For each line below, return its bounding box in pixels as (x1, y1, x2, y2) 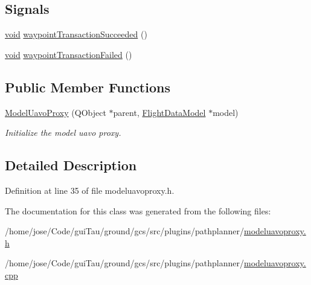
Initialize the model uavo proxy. (5, 126, 121, 139)
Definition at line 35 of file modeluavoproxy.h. (5, 184, 175, 196)
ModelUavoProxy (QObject (5, 106, 106, 118)
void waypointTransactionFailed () (5, 48, 132, 60)
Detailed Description (5, 156, 137, 175)
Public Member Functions (5, 77, 170, 96)
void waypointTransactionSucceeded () (5, 28, 147, 40)
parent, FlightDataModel (113, 106, 206, 118)
